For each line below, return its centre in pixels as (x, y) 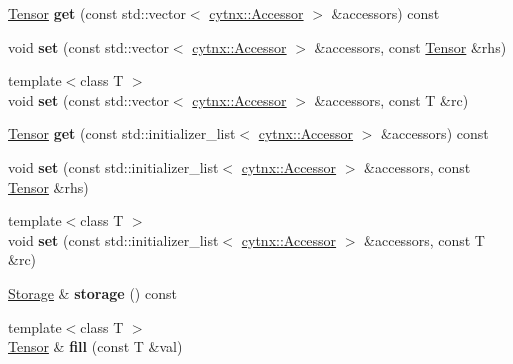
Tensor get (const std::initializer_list (122, 133)
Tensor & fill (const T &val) (95, 346)
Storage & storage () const (92, 292)
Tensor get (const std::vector (97, 13)
